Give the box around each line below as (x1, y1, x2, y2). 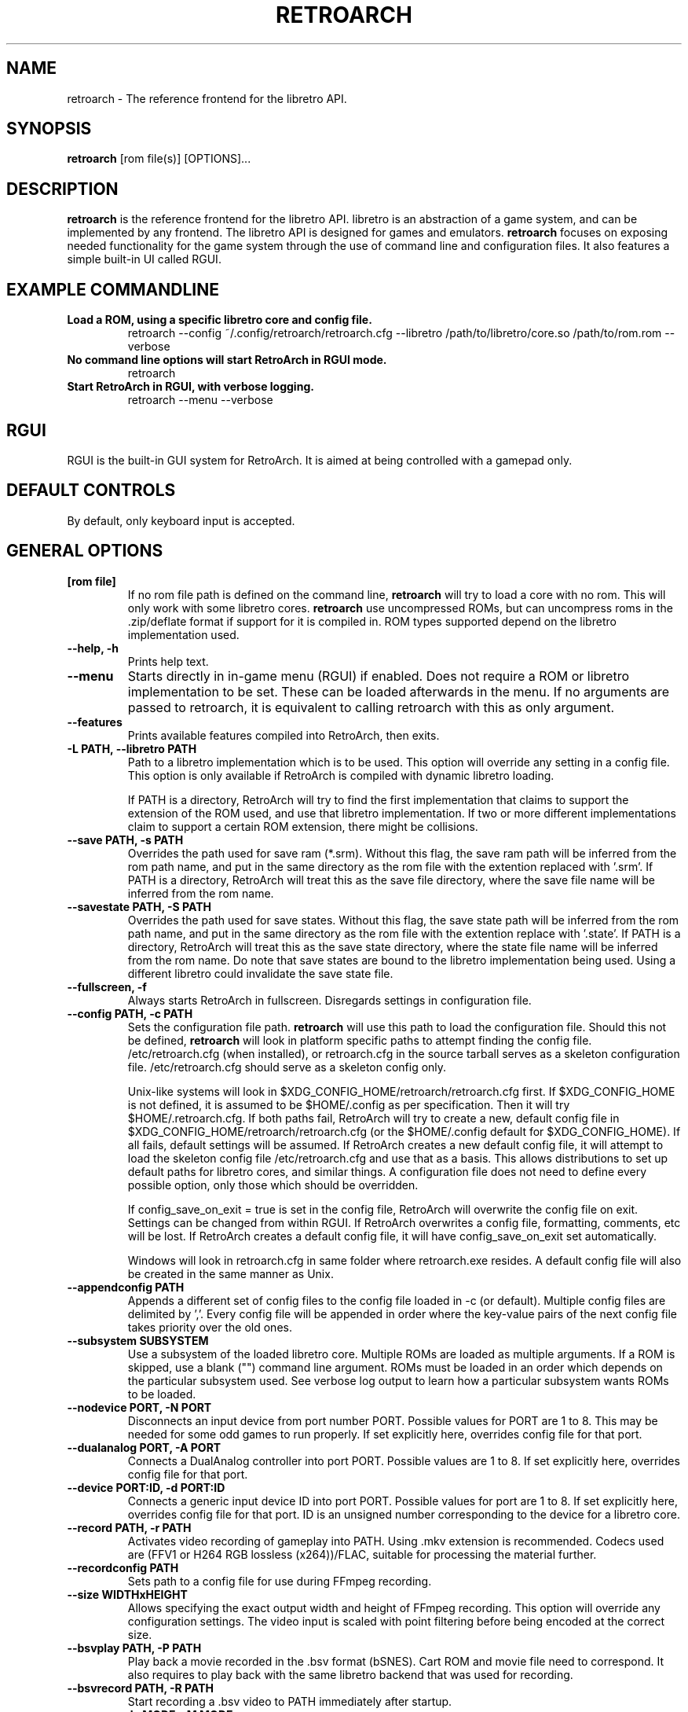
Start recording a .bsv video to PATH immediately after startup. (127, 1694, 452, 1708)
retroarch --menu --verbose (127, 393, 273, 407)
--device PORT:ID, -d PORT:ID (67, 1480, 225, 1494)
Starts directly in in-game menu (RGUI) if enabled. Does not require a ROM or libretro (127, 667, 630, 684)
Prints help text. (127, 654, 209, 668)
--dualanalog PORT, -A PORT (67, 1440, 221, 1454)
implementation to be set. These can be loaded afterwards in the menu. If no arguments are (127, 683, 670, 700)
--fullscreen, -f (67, 979, 147, 994)
